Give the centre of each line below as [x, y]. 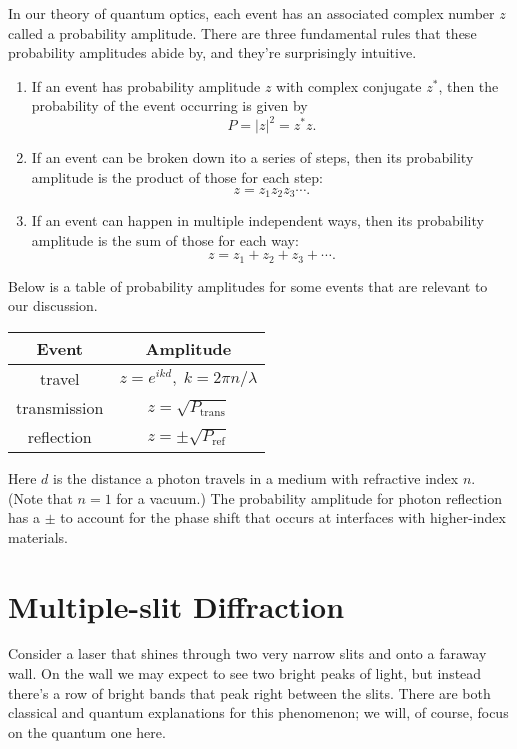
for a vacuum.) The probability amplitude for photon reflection [309, 497]
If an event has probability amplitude [146, 85]
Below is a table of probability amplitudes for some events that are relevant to [248, 285]
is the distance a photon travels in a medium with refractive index [256, 477]
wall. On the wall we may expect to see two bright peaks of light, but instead [245, 673]
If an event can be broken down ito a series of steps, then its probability [252, 157]
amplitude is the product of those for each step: [177, 177]
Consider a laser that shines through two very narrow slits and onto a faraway [247, 653]
